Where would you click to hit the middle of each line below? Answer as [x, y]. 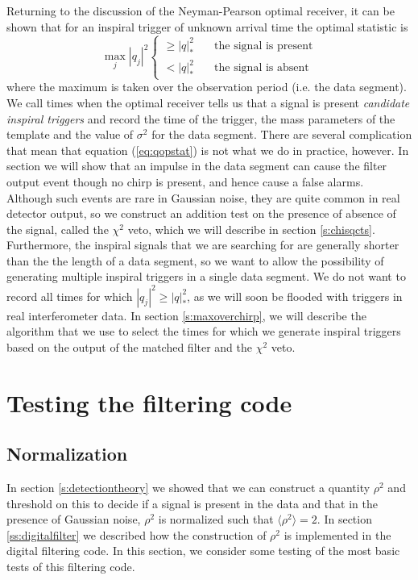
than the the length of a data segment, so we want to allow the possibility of [195, 260]
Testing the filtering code [149, 402]
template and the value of [70, 134]
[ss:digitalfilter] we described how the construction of [137, 534]
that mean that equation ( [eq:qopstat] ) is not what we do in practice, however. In [208, 150]
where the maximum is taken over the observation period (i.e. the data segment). [207, 87]
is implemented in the [337, 534]
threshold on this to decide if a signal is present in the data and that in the [192, 503]
